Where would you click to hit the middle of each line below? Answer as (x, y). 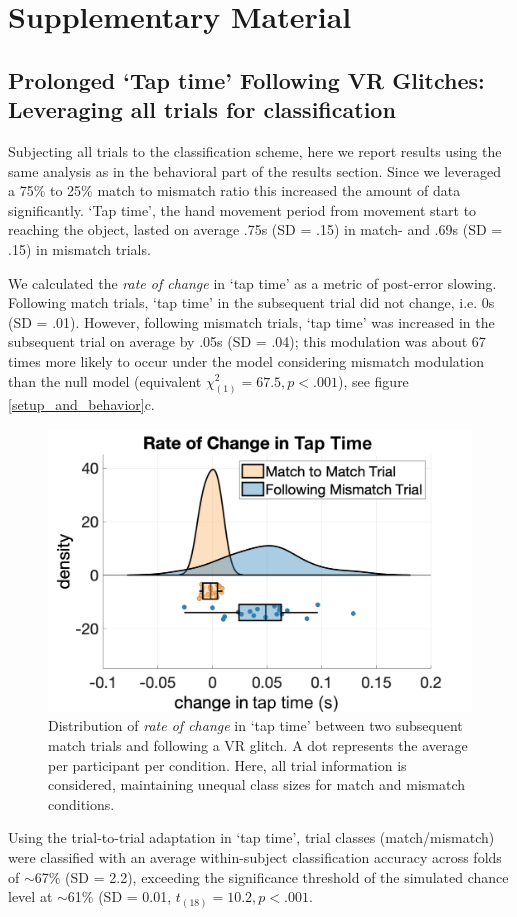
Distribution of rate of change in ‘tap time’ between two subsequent (255, 725)
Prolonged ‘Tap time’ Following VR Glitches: (246, 79)
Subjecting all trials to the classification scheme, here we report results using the (255, 150)
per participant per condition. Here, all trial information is (227, 764)
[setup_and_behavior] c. (81, 404)
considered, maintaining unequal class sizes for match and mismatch (257, 784)
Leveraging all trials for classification (202, 109)
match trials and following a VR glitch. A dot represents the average (258, 744)
